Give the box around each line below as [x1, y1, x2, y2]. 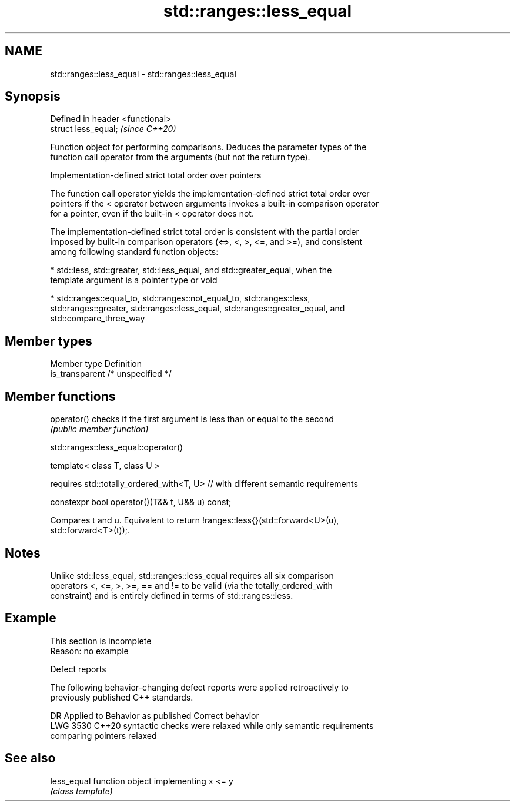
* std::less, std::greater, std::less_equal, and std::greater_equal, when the [50, 265, 332, 276]
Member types [5, 333, 92, 349]
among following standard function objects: [50, 247, 219, 257]
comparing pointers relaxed [50, 730, 157, 741]
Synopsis [5, 89, 61, 104]
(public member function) [50, 424, 149, 434]
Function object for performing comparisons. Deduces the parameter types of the [50, 142, 367, 152]
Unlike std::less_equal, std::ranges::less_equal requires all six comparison [50, 570, 334, 581]
